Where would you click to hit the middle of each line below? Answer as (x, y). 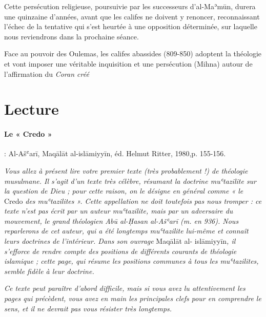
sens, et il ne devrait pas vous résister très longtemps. (88, 308)
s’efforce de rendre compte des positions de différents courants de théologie (120, 251)
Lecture (32, 109)
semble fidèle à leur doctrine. (49, 271)
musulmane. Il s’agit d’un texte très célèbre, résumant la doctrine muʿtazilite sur (130, 181)
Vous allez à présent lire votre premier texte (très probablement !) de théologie (126, 170)
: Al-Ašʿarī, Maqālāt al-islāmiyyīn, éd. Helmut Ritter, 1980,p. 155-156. (115, 153)
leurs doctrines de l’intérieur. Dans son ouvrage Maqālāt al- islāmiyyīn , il (120, 241)
